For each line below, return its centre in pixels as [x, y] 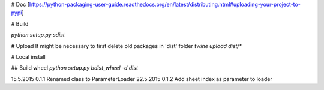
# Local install [28, 56]
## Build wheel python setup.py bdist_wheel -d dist [74, 68]
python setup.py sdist [38, 35]
